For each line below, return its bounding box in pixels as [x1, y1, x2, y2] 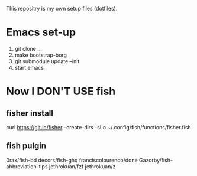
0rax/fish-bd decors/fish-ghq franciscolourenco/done [6, 157, 138, 164]
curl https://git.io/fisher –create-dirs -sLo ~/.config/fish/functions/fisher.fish [6, 123, 191, 131]
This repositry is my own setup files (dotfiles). [6, 5, 118, 12]
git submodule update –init [14, 57, 80, 64]
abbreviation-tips [6, 162, 49, 170]
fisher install [6, 108, 53, 118]
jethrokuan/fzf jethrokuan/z [49, 162, 116, 170]
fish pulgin [6, 141, 47, 151]
